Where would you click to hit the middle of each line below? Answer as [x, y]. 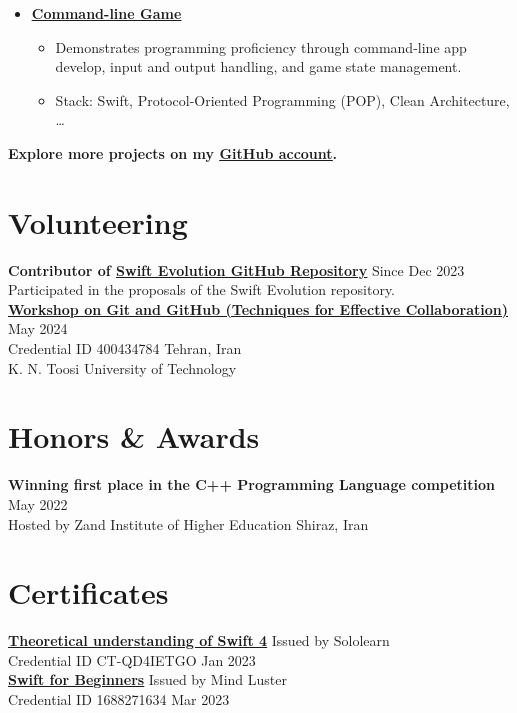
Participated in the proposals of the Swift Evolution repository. [202, 289]
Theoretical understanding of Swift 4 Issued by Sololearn [199, 640]
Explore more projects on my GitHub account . [173, 152]
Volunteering [98, 221]
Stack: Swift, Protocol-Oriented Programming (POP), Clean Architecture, [282, 99]
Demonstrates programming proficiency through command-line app [261, 46]
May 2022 [38, 503]
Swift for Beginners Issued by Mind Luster [147, 679]
